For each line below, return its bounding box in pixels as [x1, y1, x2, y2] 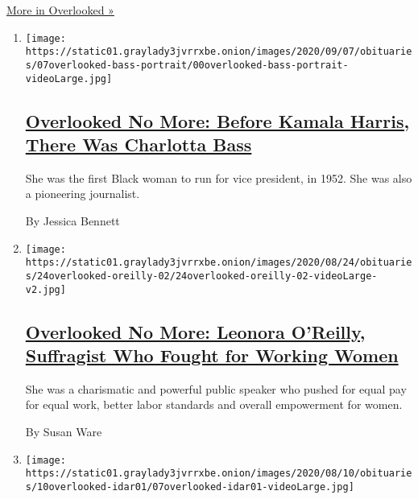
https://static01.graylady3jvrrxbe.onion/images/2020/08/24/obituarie [25, 257, 412, 269]
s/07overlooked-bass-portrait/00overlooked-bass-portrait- [25, 59, 349, 71]
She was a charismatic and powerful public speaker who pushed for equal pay [25, 380, 407, 397]
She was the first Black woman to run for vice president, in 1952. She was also [25, 169, 412, 186]
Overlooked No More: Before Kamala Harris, [25, 108, 410, 133]
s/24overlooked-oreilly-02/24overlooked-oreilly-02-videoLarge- [25, 270, 378, 282]
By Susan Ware [25, 423, 102, 439]
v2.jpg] [25, 283, 66, 295]
